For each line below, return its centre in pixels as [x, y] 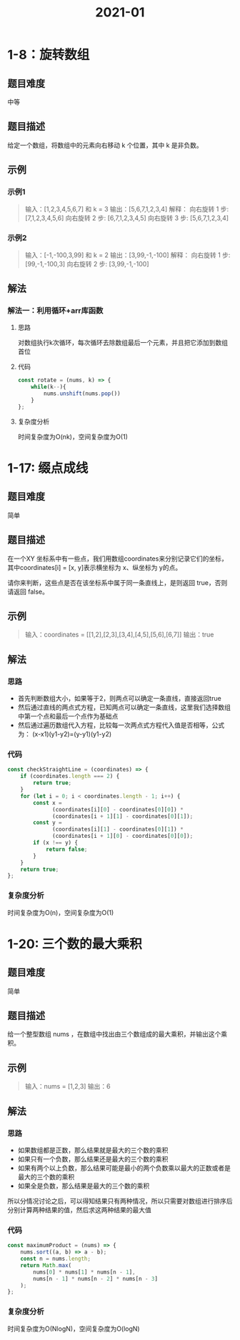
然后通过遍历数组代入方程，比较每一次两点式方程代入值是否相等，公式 [121, 725]
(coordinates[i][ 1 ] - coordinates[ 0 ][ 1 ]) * [118, 829]
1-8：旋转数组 [49, 55]
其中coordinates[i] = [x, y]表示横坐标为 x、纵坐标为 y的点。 [95, 567]
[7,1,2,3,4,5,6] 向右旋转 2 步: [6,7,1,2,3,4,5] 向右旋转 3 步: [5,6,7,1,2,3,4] [127, 218]
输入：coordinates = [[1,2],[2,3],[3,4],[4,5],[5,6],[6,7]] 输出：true [119, 635]
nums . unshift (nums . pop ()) [82, 394]
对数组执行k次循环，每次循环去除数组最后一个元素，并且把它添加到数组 [123, 343]
